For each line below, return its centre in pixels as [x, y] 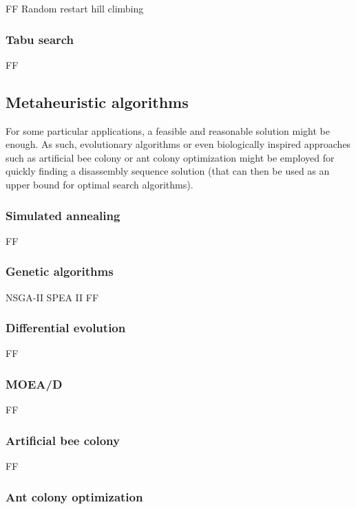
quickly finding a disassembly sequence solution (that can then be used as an [168, 171]
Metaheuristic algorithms [97, 101]
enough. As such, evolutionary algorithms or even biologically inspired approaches [178, 144]
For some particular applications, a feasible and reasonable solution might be [168, 130]
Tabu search [40, 39]
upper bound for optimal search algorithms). [100, 184]
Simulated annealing [63, 215]
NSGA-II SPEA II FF [52, 297]
